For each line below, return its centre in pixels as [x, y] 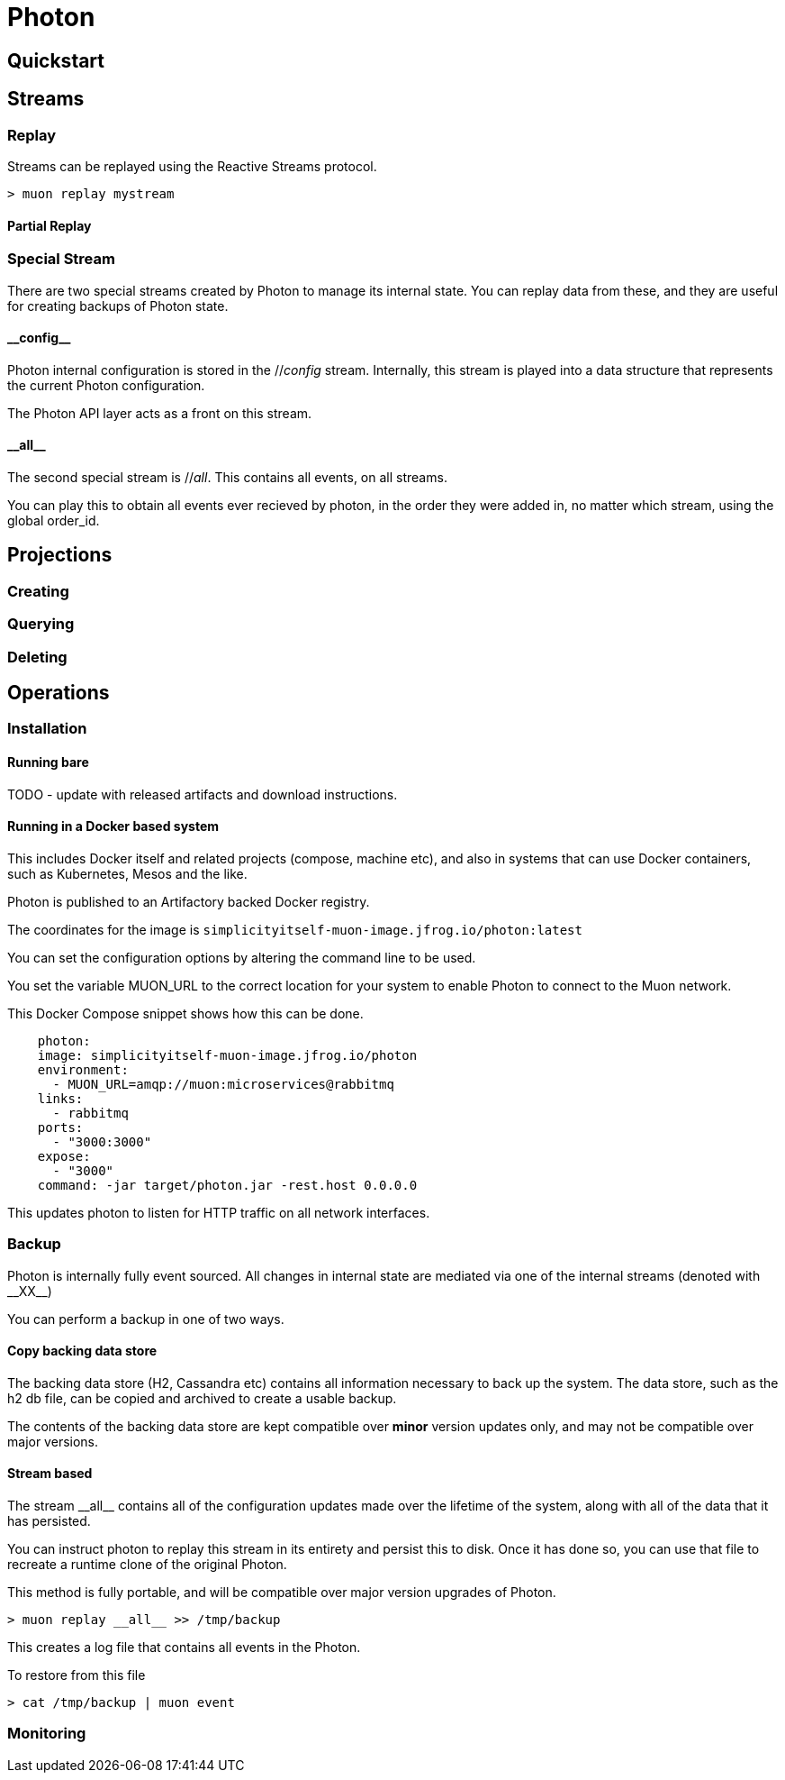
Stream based [50, 1474]
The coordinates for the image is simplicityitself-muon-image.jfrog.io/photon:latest [295, 929]
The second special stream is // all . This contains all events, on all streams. [227, 477]
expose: [64, 1156]
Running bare [48, 762]
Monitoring [47, 1734]
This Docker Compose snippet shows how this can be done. [185, 1013]
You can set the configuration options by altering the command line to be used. [242, 957]
